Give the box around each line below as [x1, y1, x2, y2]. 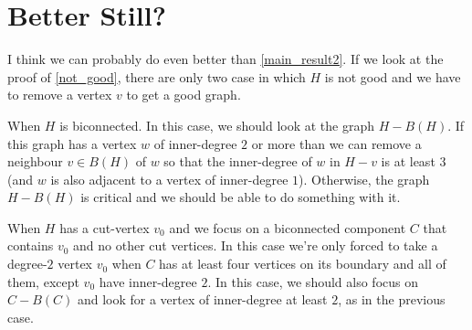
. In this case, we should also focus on [207, 271, 419, 291]
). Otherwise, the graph [299, 169, 430, 188]
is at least [381, 152, 435, 171]
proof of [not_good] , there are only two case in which [7, 67, 306, 86]
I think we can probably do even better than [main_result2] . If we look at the [7, 49, 444, 69]
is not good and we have [324, 67, 461, 86]
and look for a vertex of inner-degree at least [77, 290, 328, 309]
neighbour [7, 152, 63, 171]
